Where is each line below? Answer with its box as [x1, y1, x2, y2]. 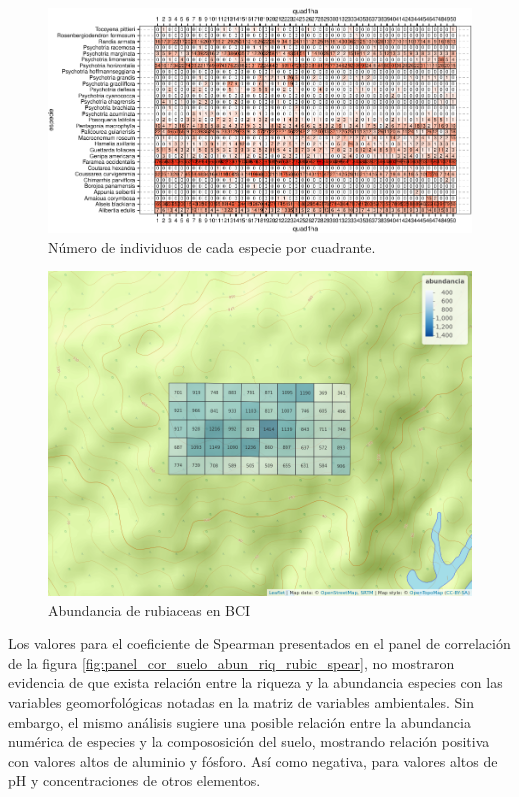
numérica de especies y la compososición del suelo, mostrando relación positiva [8, 731, 490, 752]
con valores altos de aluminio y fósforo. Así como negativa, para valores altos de [8, 750, 498, 771]
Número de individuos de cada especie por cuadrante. [48, 236, 376, 257]
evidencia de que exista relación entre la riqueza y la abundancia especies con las [8, 672, 503, 693]
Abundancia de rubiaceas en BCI [48, 599, 251, 620]
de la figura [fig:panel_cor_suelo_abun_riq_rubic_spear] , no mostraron [8, 652, 455, 673]
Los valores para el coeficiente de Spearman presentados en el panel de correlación [8, 633, 511, 654]
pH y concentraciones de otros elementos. [8, 770, 261, 791]
